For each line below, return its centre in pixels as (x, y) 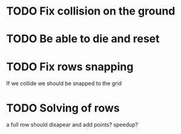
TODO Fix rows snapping (70, 66)
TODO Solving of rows (63, 108)
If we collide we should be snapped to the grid (64, 84)
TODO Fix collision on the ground (91, 11)
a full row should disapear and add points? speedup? (72, 125)
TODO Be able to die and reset (83, 39)
